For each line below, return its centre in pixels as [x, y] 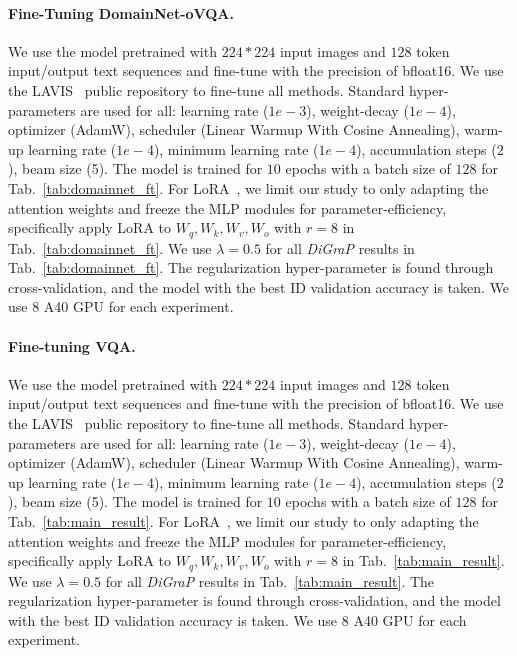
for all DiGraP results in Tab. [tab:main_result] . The [270, 580]
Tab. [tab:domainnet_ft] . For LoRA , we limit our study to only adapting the [248, 187]
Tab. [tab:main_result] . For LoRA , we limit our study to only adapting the [243, 520]
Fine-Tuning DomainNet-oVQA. [121, 12]
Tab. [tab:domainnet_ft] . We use [110, 247]
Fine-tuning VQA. [72, 345]
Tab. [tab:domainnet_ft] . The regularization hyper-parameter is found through [251, 267]
